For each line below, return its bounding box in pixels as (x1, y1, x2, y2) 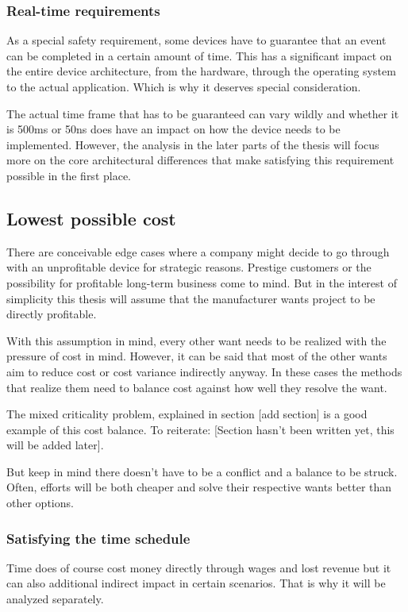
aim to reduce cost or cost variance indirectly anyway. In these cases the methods (6, 363, 402, 379)
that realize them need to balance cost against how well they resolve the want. (6, 379, 387, 395)
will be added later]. (6, 437, 104, 453)
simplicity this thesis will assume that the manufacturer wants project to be (6, 290, 375, 306)
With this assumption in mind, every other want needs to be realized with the (6, 332, 387, 348)
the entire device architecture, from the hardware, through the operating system (6, 63, 396, 79)
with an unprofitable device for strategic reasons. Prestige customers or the (6, 259, 371, 275)
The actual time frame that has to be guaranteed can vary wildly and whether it (6, 105, 399, 121)
